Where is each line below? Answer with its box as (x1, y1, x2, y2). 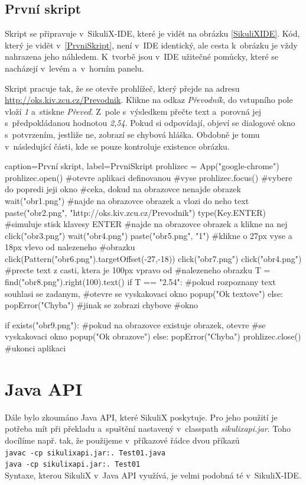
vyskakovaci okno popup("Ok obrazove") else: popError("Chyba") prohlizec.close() (5, 330, 301, 342)
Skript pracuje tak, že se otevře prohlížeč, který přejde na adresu (5, 82, 240, 94)
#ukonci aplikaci (5, 342, 66, 354)
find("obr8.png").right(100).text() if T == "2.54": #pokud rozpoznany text (5, 276, 276, 288)
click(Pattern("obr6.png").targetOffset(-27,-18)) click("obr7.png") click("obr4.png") (5, 252, 302, 264)
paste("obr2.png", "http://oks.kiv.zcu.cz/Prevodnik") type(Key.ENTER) (5, 206, 266, 218)
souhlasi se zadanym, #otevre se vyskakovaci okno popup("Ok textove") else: (5, 287, 283, 299)
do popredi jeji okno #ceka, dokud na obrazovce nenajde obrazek (5, 183, 241, 195)
